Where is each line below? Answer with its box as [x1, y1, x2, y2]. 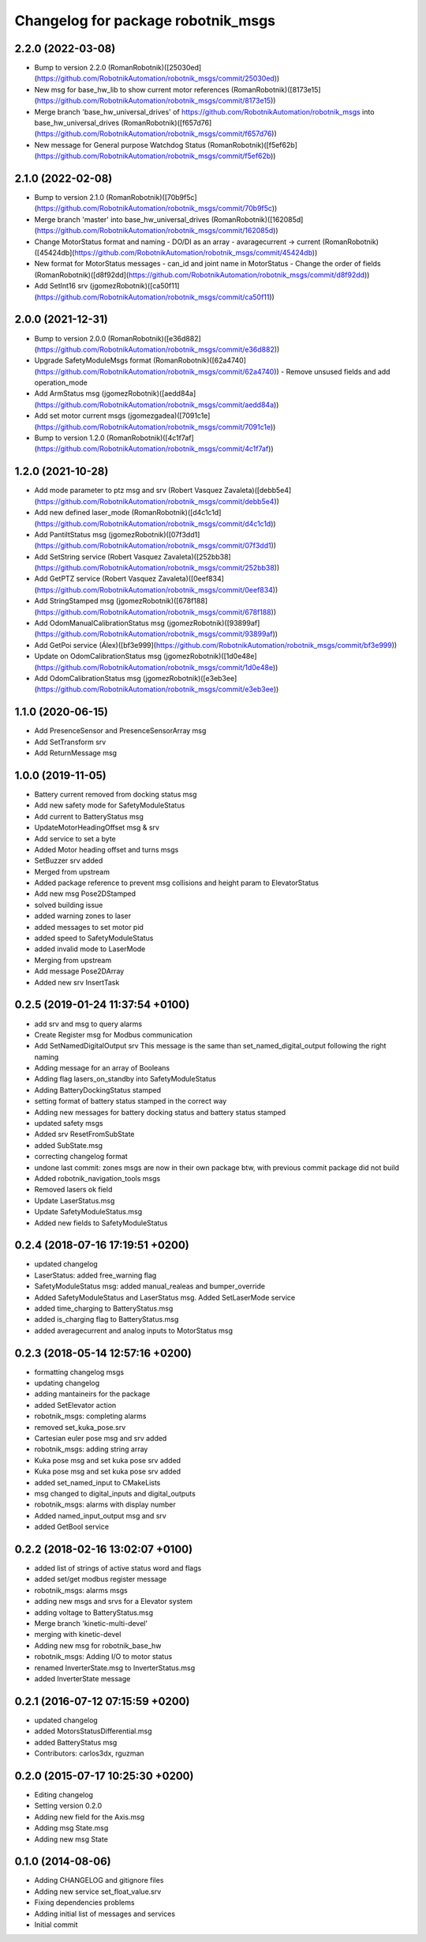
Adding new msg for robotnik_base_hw [34, 1640, 162, 1650]
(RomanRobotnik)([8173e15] [230, 85, 321, 94]
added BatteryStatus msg [34, 1737, 118, 1747]
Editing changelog [34, 1790, 94, 1799]
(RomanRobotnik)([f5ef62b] [207, 140, 297, 149]
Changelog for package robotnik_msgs [14, 12, 276, 29]
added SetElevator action [34, 1400, 117, 1409]
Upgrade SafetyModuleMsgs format [34, 356, 151, 365]
